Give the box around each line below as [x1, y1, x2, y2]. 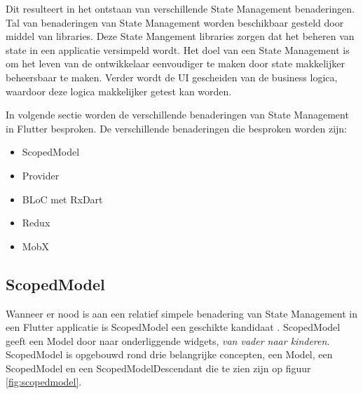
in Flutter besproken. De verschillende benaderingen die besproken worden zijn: [6, 121, 348, 135]
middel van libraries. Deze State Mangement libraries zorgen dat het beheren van [6, 29, 355, 43]
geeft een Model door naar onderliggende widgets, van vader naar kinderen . [6, 333, 330, 348]
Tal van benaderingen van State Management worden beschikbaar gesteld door [6, 15, 344, 29]
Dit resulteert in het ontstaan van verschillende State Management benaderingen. [6, 1, 355, 15]
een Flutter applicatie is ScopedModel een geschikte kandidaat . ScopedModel [6, 320, 341, 334]
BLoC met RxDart [22, 191, 103, 206]
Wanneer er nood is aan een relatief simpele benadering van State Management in [6, 306, 357, 320]
